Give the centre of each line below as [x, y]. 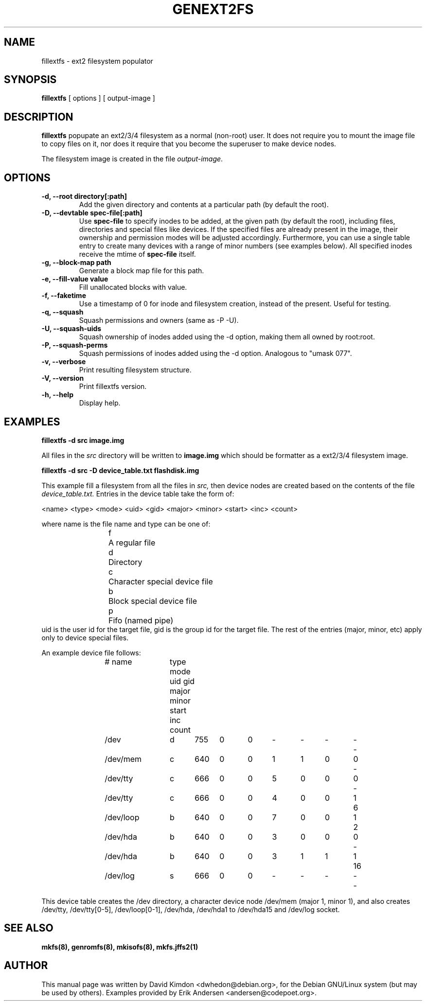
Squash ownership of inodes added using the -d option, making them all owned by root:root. [227, 337]
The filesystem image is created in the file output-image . [132, 159]
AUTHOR [26, 966]
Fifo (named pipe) [141, 620]
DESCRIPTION [39, 117]
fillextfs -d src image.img [83, 440]
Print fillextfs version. [113, 387]
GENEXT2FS [213, 9]
